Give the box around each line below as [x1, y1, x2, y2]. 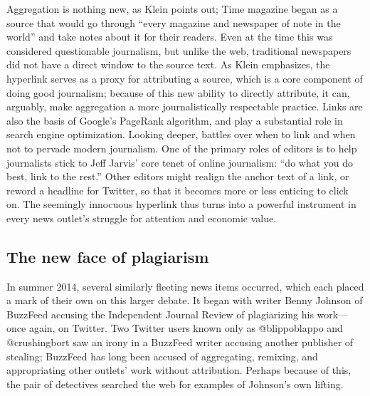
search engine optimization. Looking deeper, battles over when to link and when [6, 127, 356, 142]
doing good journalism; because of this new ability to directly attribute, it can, [6, 85, 350, 100]
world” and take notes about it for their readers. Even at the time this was [6, 29, 333, 44]
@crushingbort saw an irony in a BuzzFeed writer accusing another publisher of [6, 335, 354, 350]
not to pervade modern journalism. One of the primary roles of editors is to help [6, 140, 357, 155]
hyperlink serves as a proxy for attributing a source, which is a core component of [6, 71, 363, 85]
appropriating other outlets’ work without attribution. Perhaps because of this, [6, 363, 351, 377]
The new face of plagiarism [6, 245, 209, 267]
